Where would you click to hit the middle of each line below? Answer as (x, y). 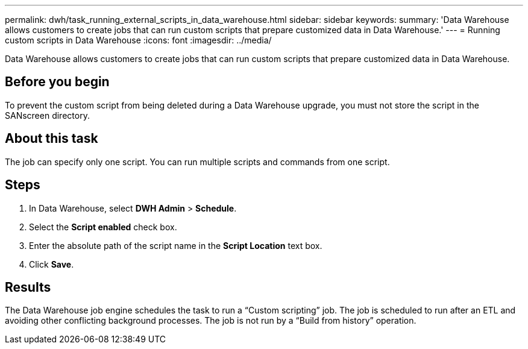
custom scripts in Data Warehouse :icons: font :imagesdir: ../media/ (138, 40)
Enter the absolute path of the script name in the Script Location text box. (176, 245)
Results (28, 287)
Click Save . (52, 264)
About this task (52, 139)
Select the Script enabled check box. (103, 227)
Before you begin (57, 82)
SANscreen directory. (47, 115)
